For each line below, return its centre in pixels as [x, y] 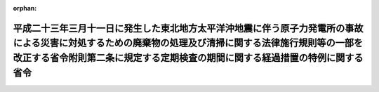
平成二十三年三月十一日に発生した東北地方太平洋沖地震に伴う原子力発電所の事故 [188, 28]
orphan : [25, 8]
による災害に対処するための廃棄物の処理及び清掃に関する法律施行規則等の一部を [188, 43]
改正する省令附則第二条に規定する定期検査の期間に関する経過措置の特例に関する [188, 58]
